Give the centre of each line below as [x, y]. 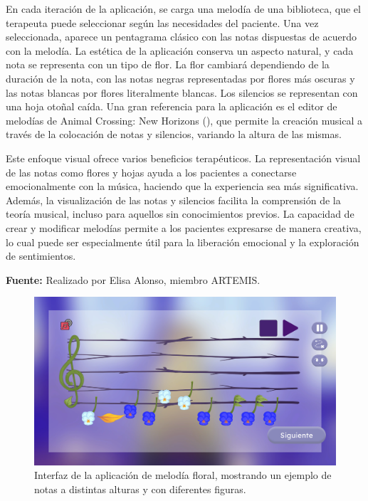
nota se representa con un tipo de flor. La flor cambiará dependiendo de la [168, 64]
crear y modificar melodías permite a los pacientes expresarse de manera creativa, [184, 227]
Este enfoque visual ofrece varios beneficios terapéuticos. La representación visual [183, 158]
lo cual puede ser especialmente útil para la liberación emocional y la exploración [183, 242]
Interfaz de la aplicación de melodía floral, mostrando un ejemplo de [183, 475]
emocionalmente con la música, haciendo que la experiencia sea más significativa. [182, 186]
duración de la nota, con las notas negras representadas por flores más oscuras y [180, 78]
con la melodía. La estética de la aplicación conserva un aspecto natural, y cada [180, 50]
